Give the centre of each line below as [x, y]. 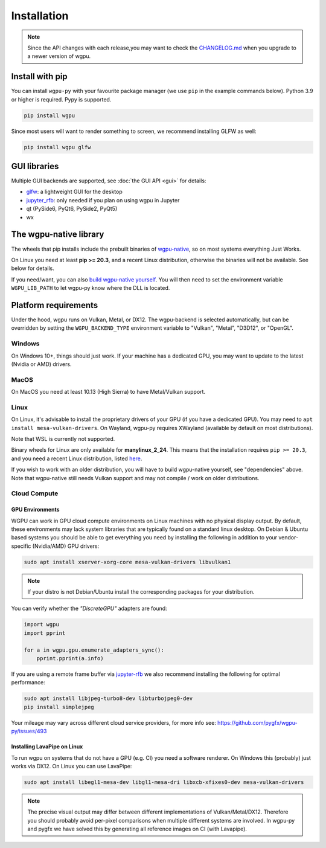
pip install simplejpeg [59, 707]
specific [21, 546]
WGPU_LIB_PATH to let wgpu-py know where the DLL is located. [91, 288]
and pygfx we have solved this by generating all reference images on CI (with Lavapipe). [137, 829]
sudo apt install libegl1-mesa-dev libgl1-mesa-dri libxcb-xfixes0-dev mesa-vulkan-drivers [164, 782]
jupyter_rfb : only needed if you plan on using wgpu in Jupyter [103, 200]
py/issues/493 [29, 731]
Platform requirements [55, 305]
